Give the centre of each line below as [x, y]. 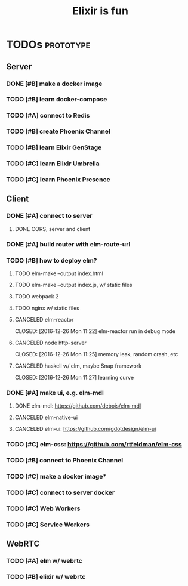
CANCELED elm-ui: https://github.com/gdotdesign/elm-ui [85, 429]
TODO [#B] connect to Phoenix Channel [65, 461]
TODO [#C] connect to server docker [61, 492]
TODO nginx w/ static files [47, 308]
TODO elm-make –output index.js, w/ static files [73, 285]
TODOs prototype [48, 44]
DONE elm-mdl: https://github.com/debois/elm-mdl [78, 406]
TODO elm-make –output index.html [59, 273]
